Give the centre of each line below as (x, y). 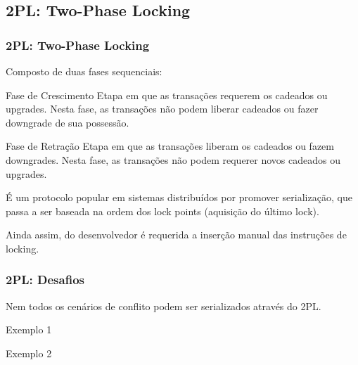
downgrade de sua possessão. (68, 122)
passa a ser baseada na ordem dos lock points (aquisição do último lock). (162, 211)
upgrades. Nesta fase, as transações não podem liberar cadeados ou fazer (162, 109)
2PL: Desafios (45, 280)
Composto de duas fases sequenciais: (84, 71)
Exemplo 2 (29, 353)
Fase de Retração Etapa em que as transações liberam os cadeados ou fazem (170, 146)
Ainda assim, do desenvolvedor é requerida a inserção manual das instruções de (176, 235)
